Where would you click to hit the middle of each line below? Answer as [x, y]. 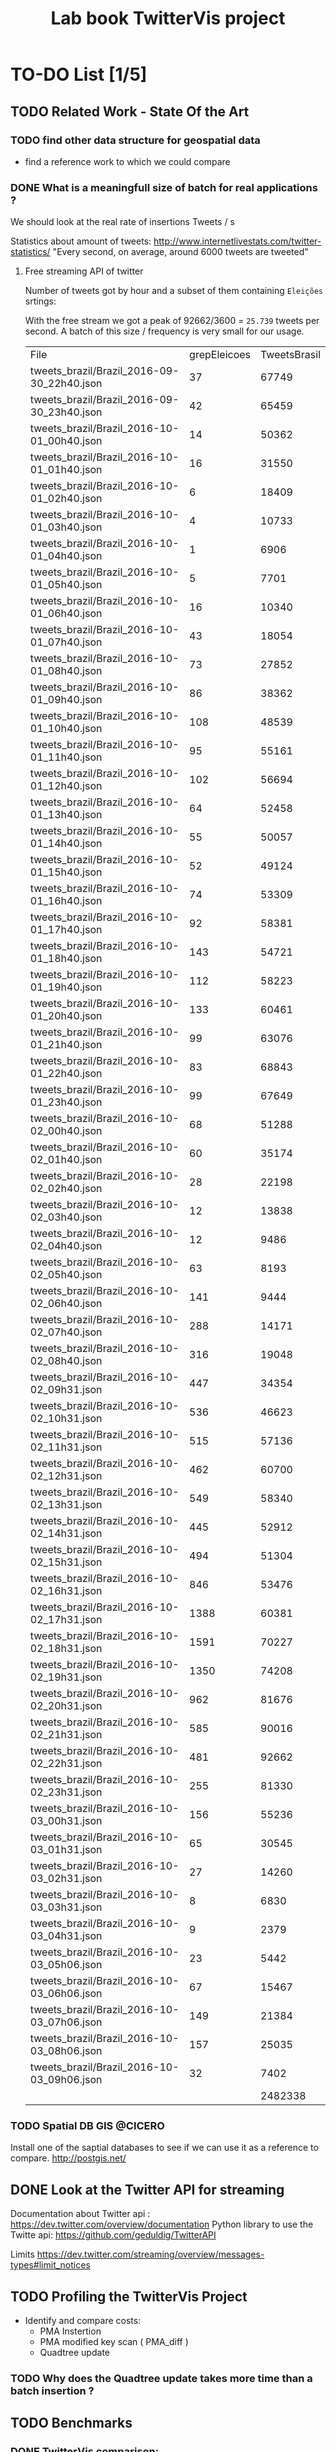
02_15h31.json [66, 1562]
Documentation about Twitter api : [80, 2214]
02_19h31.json [66, 1677]
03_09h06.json [66, 2080]
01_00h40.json [66, 441]
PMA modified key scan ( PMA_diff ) [114, 2342]
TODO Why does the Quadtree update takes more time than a [161, 2379]
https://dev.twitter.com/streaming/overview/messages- [150, 2254]
